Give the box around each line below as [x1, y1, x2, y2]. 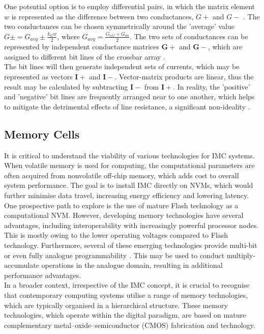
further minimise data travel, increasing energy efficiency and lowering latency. [4, 189, 249, 200]
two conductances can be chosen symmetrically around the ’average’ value [4, 21, 234, 32]
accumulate [4, 260, 39, 270]
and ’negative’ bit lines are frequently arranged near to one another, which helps [4, 91, 255, 102]
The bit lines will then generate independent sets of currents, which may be [4, 61, 240, 72]
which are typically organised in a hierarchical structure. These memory [4, 299, 228, 310]
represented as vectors [4, 71, 73, 82]
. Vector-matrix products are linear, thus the [114, 71, 254, 82]
